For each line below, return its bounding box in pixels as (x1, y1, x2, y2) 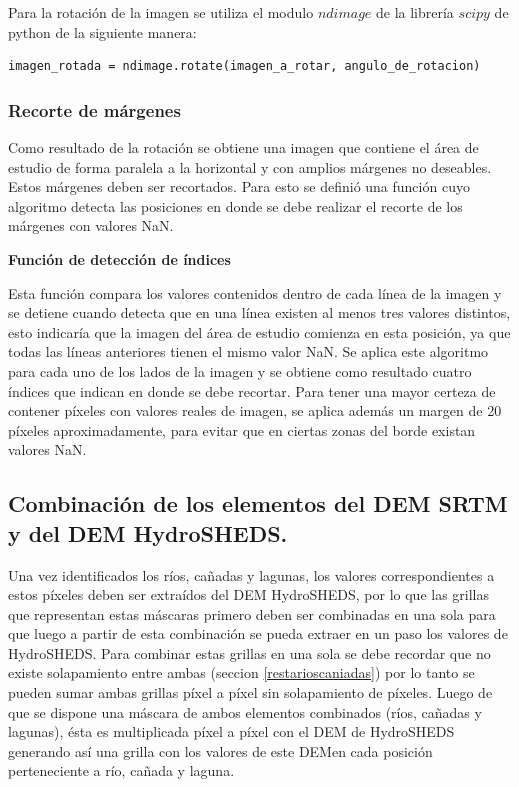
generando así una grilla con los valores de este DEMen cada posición (8, 740, 433, 761)
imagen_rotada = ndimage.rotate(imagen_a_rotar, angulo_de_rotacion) (8, 59, 481, 74)
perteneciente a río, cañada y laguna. (8, 760, 235, 781)
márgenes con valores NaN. (8, 215, 174, 236)
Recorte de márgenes (8, 97, 181, 122)
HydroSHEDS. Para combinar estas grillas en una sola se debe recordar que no (8, 642, 491, 663)
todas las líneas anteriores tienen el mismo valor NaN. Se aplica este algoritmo (8, 341, 489, 362)
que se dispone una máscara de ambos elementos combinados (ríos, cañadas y (8, 701, 482, 722)
